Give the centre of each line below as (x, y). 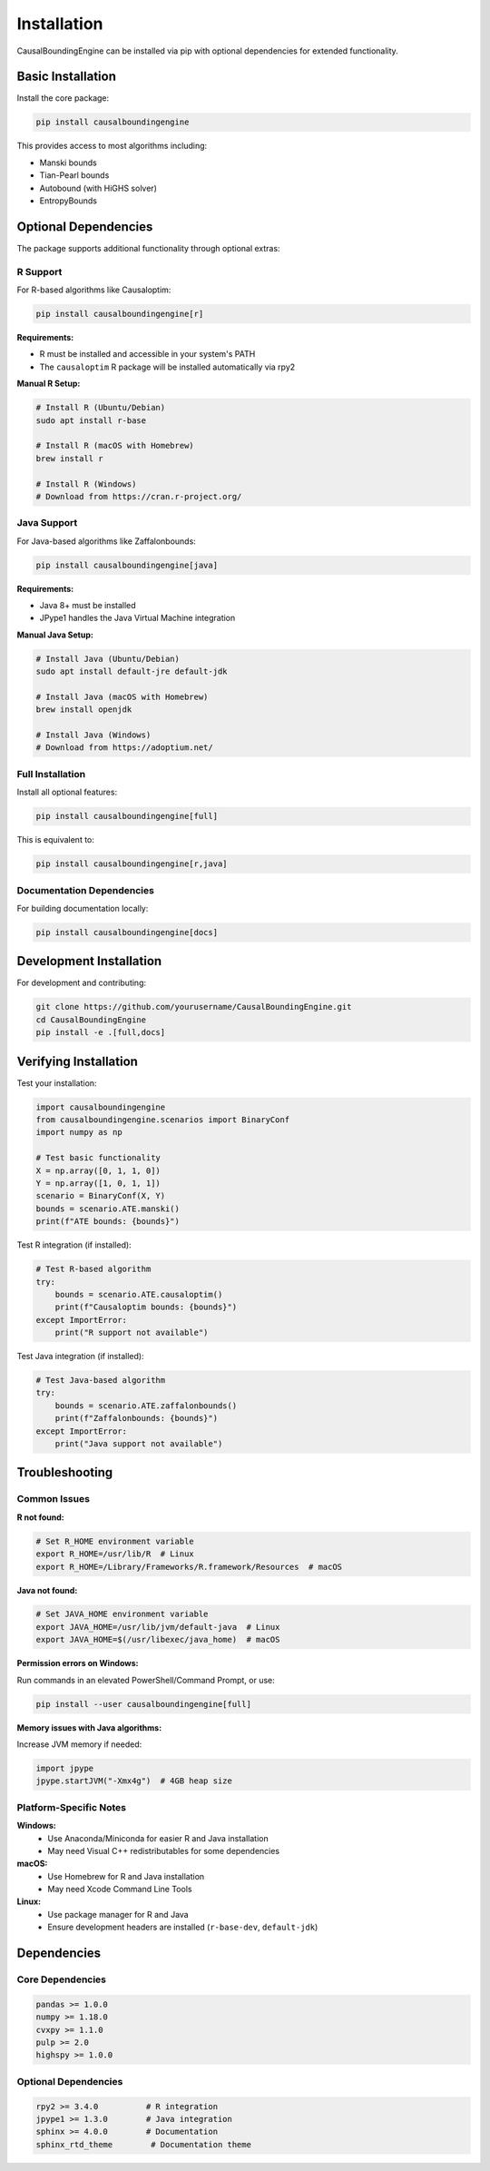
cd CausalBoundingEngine (91, 1020)
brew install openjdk (84, 710)
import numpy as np (79, 1132)
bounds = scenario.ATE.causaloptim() (139, 1294)
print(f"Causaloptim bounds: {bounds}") (146, 1307)
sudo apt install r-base (91, 420)
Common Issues (54, 1499)
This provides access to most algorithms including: (112, 146)
